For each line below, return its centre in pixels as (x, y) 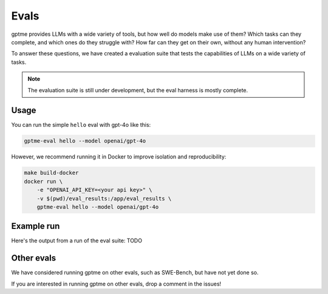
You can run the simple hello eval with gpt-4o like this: (81, 125)
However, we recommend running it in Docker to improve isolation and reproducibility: (119, 157)
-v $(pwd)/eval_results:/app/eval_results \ (104, 198)
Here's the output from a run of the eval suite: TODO (77, 241)
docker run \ (43, 181)
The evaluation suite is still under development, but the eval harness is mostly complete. (138, 90)
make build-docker (51, 173)
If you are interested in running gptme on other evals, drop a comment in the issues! (116, 284)
